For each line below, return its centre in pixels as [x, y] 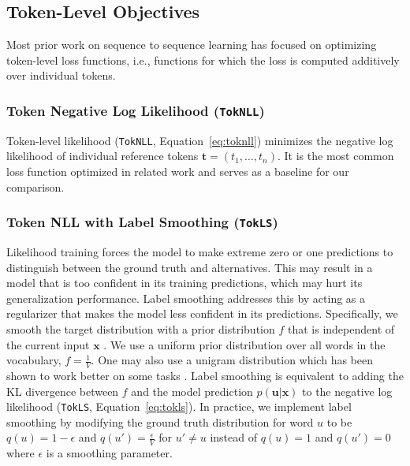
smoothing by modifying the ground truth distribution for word [160, 421]
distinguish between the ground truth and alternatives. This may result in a [190, 267]
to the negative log [347, 391]
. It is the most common [335, 156]
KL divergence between [63, 391]
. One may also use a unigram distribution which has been [232, 360]
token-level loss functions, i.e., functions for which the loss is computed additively [203, 60]
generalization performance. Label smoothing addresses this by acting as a [186, 298]
